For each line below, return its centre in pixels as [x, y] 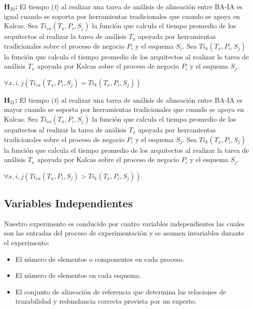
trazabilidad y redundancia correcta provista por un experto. [106, 301]
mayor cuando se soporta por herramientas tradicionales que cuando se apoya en [124, 109]
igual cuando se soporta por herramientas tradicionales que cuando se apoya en [122, 16]
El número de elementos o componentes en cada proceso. [100, 259]
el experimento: [27, 243]
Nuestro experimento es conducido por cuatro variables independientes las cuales [124, 223]
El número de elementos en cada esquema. [78, 275]
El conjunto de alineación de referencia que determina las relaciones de [121, 291]
